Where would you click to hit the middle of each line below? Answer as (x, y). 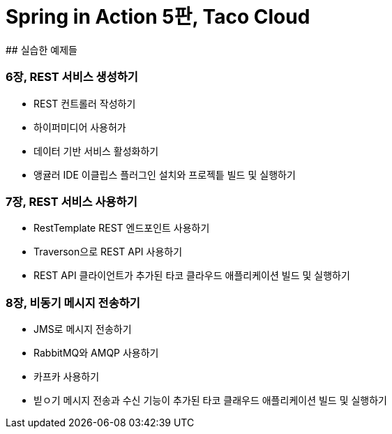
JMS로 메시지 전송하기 (83, 329)
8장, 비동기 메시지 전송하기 (73, 302)
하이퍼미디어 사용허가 (80, 127)
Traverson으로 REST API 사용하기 (108, 252)
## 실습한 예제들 (42, 50)
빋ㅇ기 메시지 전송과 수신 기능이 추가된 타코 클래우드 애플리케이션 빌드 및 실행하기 (210, 400)
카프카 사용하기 (67, 376)
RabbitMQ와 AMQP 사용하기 (96, 353)
